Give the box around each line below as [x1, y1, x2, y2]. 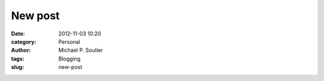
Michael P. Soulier [58, 47, 103, 54]
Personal [58, 38, 80, 45]
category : [11, 38, 37, 45]
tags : [11, 55, 25, 62]
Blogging [58, 55, 81, 62]
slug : [11, 64, 24, 71]
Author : [11, 47, 31, 54]
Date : [11, 30, 25, 37]
